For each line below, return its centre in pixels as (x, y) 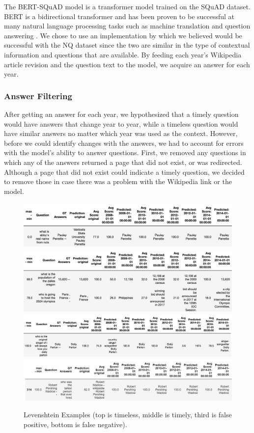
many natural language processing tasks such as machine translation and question (127, 26)
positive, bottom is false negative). (75, 424)
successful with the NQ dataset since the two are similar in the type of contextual (127, 45)
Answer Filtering (38, 95)
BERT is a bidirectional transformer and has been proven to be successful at (119, 16)
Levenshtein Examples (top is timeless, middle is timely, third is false (128, 414)
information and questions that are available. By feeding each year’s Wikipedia (123, 54)
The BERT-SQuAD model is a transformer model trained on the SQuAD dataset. (127, 6)
